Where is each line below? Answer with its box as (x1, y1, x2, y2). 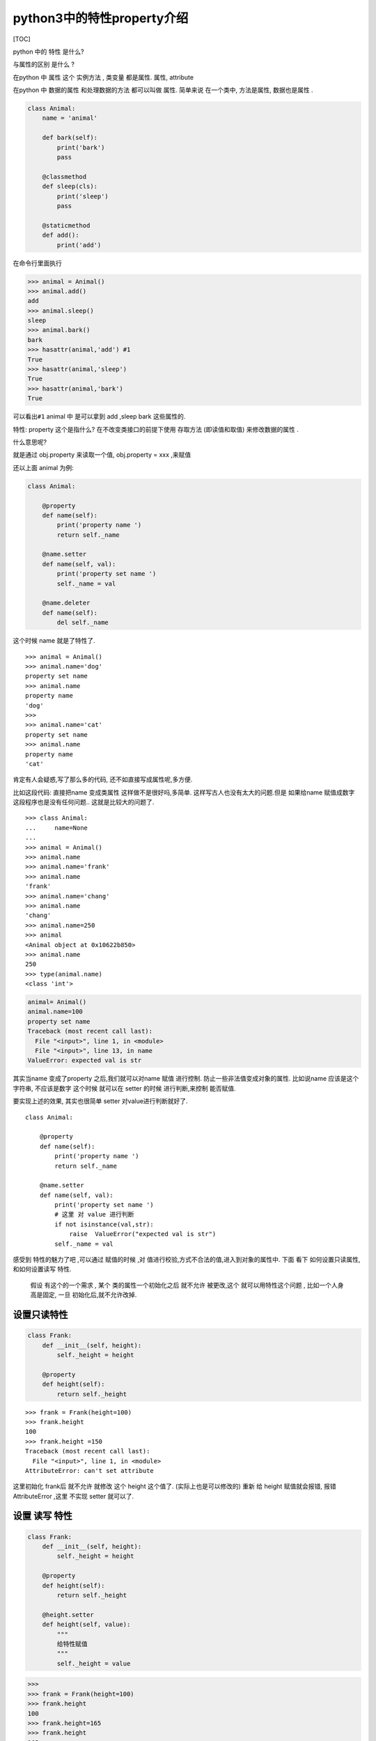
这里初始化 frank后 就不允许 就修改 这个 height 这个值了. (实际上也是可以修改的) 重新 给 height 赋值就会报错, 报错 (13, 1482, 337, 1490)
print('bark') (56, 143, 105, 151)
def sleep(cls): (42, 182, 97, 191)
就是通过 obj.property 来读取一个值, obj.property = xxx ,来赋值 (13, 451, 191, 459)
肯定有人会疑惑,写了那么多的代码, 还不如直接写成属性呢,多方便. (13, 775, 193, 783)
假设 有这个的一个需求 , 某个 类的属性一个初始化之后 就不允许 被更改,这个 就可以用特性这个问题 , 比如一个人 (30, 1281, 338, 1289)
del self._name (56, 618, 109, 627)
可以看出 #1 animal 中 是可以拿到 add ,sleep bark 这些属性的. (13, 412, 186, 421)
